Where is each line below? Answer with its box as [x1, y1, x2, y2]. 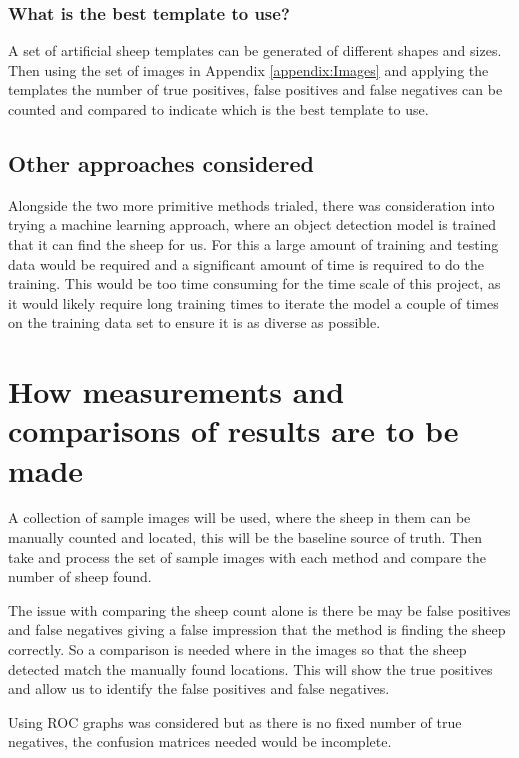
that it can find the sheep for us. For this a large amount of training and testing [8, 233, 499, 254]
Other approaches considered [8, 147, 314, 178]
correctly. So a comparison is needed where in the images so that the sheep [8, 639, 467, 660]
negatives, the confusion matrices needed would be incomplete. [8, 731, 392, 752]
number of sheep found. [8, 566, 152, 587]
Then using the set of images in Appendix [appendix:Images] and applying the [8, 59, 489, 80]
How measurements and [8, 371, 345, 412]
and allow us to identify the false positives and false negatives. [8, 678, 390, 699]
